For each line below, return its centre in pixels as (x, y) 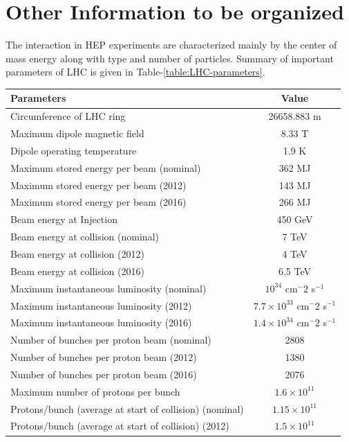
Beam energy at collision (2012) (77, 254)
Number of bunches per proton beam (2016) (104, 374)
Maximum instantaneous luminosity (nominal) (109, 288)
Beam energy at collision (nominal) (85, 237)
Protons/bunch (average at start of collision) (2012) (120, 426)
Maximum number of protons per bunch (95, 391)
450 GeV (295, 219)
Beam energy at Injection (64, 219)
